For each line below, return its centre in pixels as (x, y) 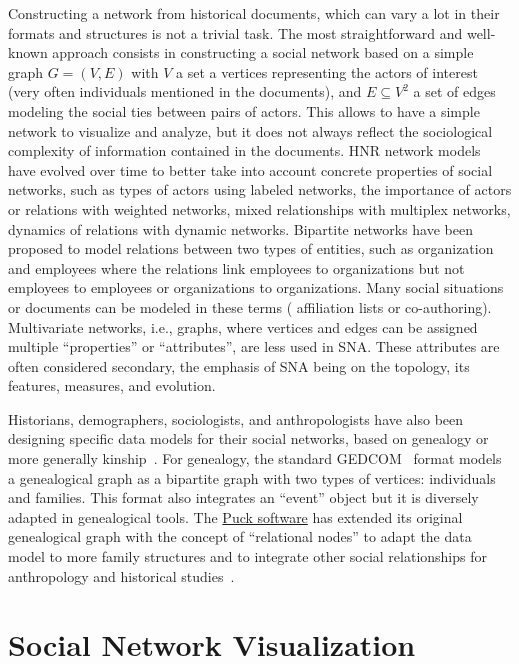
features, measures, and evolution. (112, 385)
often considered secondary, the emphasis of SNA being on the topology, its (239, 365)
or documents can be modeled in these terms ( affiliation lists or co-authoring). (250, 306)
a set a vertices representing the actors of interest (327, 71)
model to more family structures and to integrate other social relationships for (247, 556)
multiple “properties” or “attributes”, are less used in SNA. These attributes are (254, 346)
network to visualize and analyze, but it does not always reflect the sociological (250, 130)
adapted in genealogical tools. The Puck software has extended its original (235, 516)
